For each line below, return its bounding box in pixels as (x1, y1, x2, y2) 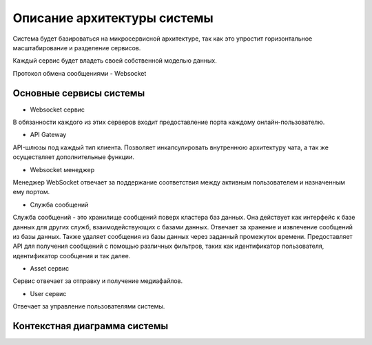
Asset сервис (30, 264, 70, 273)
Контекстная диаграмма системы (12, 320, 169, 332)
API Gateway (30, 131, 67, 139)
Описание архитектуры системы (12, 10, 214, 25)
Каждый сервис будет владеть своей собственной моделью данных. (12, 56, 217, 65)
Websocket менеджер (30, 165, 95, 174)
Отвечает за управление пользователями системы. (12, 302, 165, 311)
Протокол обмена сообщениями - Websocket (12, 69, 147, 77)
